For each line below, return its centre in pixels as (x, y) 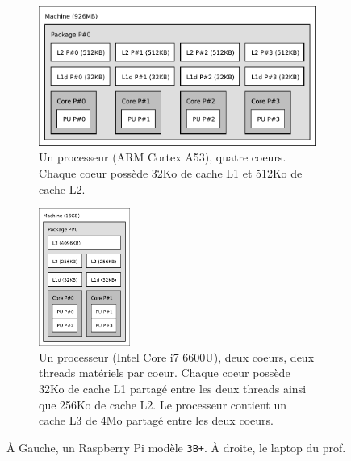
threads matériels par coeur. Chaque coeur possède (165, 373)
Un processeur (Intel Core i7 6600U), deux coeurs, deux (177, 356)
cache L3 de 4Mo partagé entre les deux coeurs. (156, 420)
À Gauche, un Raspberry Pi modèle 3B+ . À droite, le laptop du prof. (176, 447)
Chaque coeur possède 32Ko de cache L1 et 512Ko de (171, 173)
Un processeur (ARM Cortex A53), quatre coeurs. (163, 157)
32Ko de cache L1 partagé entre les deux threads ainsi (173, 388)
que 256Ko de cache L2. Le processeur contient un (163, 404)
